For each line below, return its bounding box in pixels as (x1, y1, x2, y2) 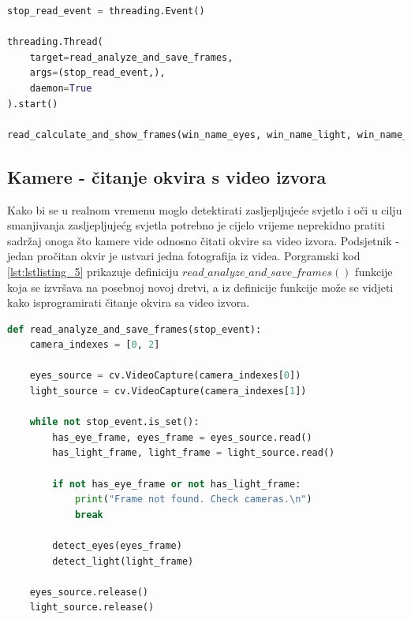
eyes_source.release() (29, 586, 148, 598)
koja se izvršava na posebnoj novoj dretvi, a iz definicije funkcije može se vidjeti (7, 278, 394, 295)
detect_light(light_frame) (52, 555, 194, 567)
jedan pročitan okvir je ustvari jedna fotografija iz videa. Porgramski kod (7, 248, 361, 264)
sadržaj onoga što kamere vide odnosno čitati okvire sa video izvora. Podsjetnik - (7, 232, 399, 248)
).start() (7, 98, 58, 110)
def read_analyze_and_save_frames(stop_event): (7, 323, 262, 335)
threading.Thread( (7, 36, 103, 48)
